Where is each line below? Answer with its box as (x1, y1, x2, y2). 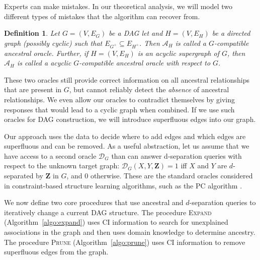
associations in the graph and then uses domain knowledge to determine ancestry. (4, 227, 255, 237)
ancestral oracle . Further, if (4, 47, 89, 58)
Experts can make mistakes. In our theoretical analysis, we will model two (4, 1, 233, 11)
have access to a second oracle (4, 150, 97, 161)
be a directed (212, 28, 250, 38)
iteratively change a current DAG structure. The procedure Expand (4, 207, 212, 217)
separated (4, 170, 34, 181)
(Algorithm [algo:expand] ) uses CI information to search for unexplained (4, 217, 228, 227)
